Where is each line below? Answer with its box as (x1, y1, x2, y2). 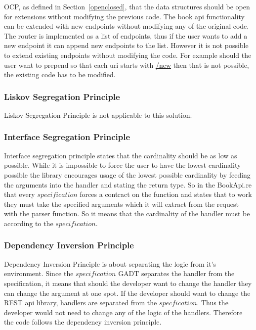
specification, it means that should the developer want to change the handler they (4, 278, 252, 288)
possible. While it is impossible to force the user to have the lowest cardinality (4, 160, 241, 170)
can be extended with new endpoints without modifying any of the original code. (4, 21, 249, 31)
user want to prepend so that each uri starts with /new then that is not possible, (4, 59, 249, 70)
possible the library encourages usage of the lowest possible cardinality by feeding (4, 169, 251, 180)
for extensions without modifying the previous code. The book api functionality (4, 11, 245, 21)
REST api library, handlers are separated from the (4, 297, 157, 308)
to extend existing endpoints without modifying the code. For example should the (4, 49, 252, 60)
